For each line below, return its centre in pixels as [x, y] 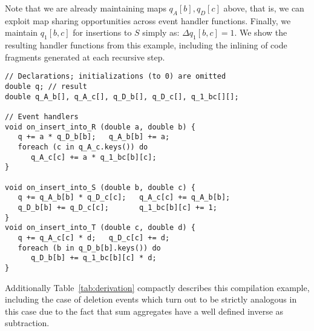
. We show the [261, 32]
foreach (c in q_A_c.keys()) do [83, 147]
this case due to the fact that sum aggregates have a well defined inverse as [144, 311]
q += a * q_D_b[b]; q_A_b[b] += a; [94, 137]
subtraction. [27, 323]
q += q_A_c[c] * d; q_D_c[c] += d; [94, 238]
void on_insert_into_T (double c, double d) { [100, 228]
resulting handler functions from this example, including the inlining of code [146, 45]
